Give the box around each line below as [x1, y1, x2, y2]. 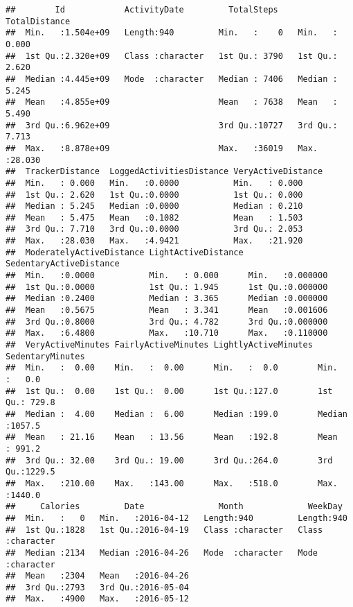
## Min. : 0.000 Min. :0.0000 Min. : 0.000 [6, 178, 303, 188]
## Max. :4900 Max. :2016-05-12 [6, 594, 189, 604]
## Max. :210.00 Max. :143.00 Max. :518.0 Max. [6, 478, 338, 488]
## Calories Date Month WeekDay [6, 502, 343, 512]
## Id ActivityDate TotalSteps [6, 5, 278, 15]
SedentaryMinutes [6, 351, 85, 361]
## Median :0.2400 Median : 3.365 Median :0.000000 [6, 293, 328, 304]
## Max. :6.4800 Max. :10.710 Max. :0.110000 [6, 328, 328, 339]
